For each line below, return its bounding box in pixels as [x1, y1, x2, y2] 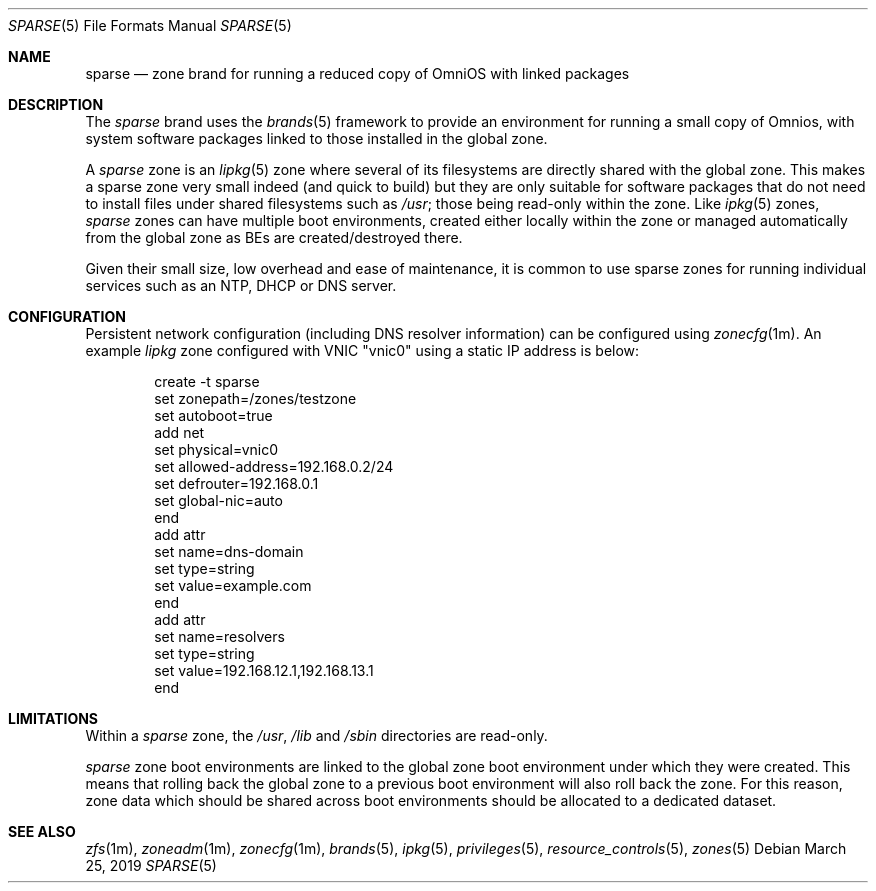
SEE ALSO [8, 823, 76, 840]
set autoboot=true [154, 407, 273, 424]
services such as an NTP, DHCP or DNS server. [85, 277, 397, 294]
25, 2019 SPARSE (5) [85, 857, 217, 874]
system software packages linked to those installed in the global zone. [85, 130, 548, 147]
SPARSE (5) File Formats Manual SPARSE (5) [8, 17, 292, 34]
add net [154, 424, 205, 441]
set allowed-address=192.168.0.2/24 [154, 458, 394, 475]
